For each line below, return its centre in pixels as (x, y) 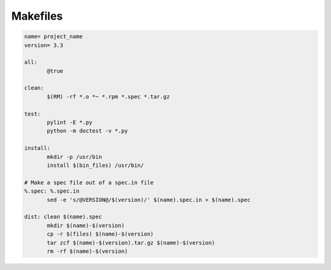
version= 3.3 (44, 45)
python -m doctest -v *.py (87, 131)
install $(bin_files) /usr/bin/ (95, 165)
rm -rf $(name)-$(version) (87, 251)
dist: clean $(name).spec (63, 217)
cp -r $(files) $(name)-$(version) (100, 234)
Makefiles (37, 16)
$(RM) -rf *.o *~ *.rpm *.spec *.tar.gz (108, 96)
